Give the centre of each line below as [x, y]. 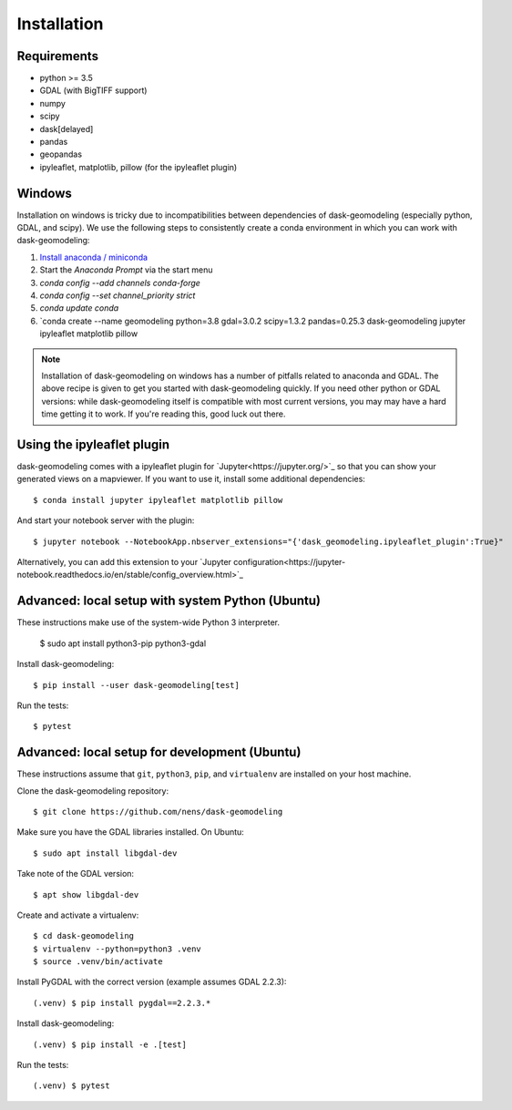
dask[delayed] [67, 128]
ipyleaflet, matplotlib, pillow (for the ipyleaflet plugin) [138, 167]
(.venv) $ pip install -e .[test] [110, 1044]
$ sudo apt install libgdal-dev [105, 853]
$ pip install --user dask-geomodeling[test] [137, 685]
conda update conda [79, 308]
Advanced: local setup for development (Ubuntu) [159, 752]
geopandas [61, 154]
